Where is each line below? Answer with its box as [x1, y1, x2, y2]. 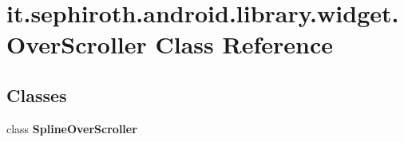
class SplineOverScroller [6, 120, 137, 136]
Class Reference [155, 28, 333, 61]
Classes [6, 82, 67, 107]
